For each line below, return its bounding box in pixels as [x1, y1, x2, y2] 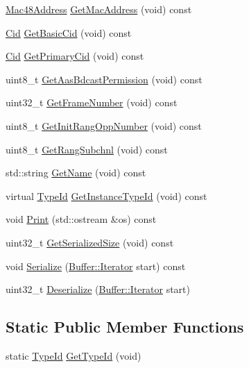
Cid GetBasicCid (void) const [6, 25, 132, 40]
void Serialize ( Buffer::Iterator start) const [6, 258, 186, 273]
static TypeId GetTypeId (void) [6, 348, 141, 362]
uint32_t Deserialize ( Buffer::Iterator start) [6, 282, 190, 296]
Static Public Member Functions [6, 316, 244, 337]
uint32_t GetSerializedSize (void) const [6, 235, 174, 249]
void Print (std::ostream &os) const [6, 212, 157, 226]
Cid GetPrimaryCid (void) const [6, 49, 144, 63]
